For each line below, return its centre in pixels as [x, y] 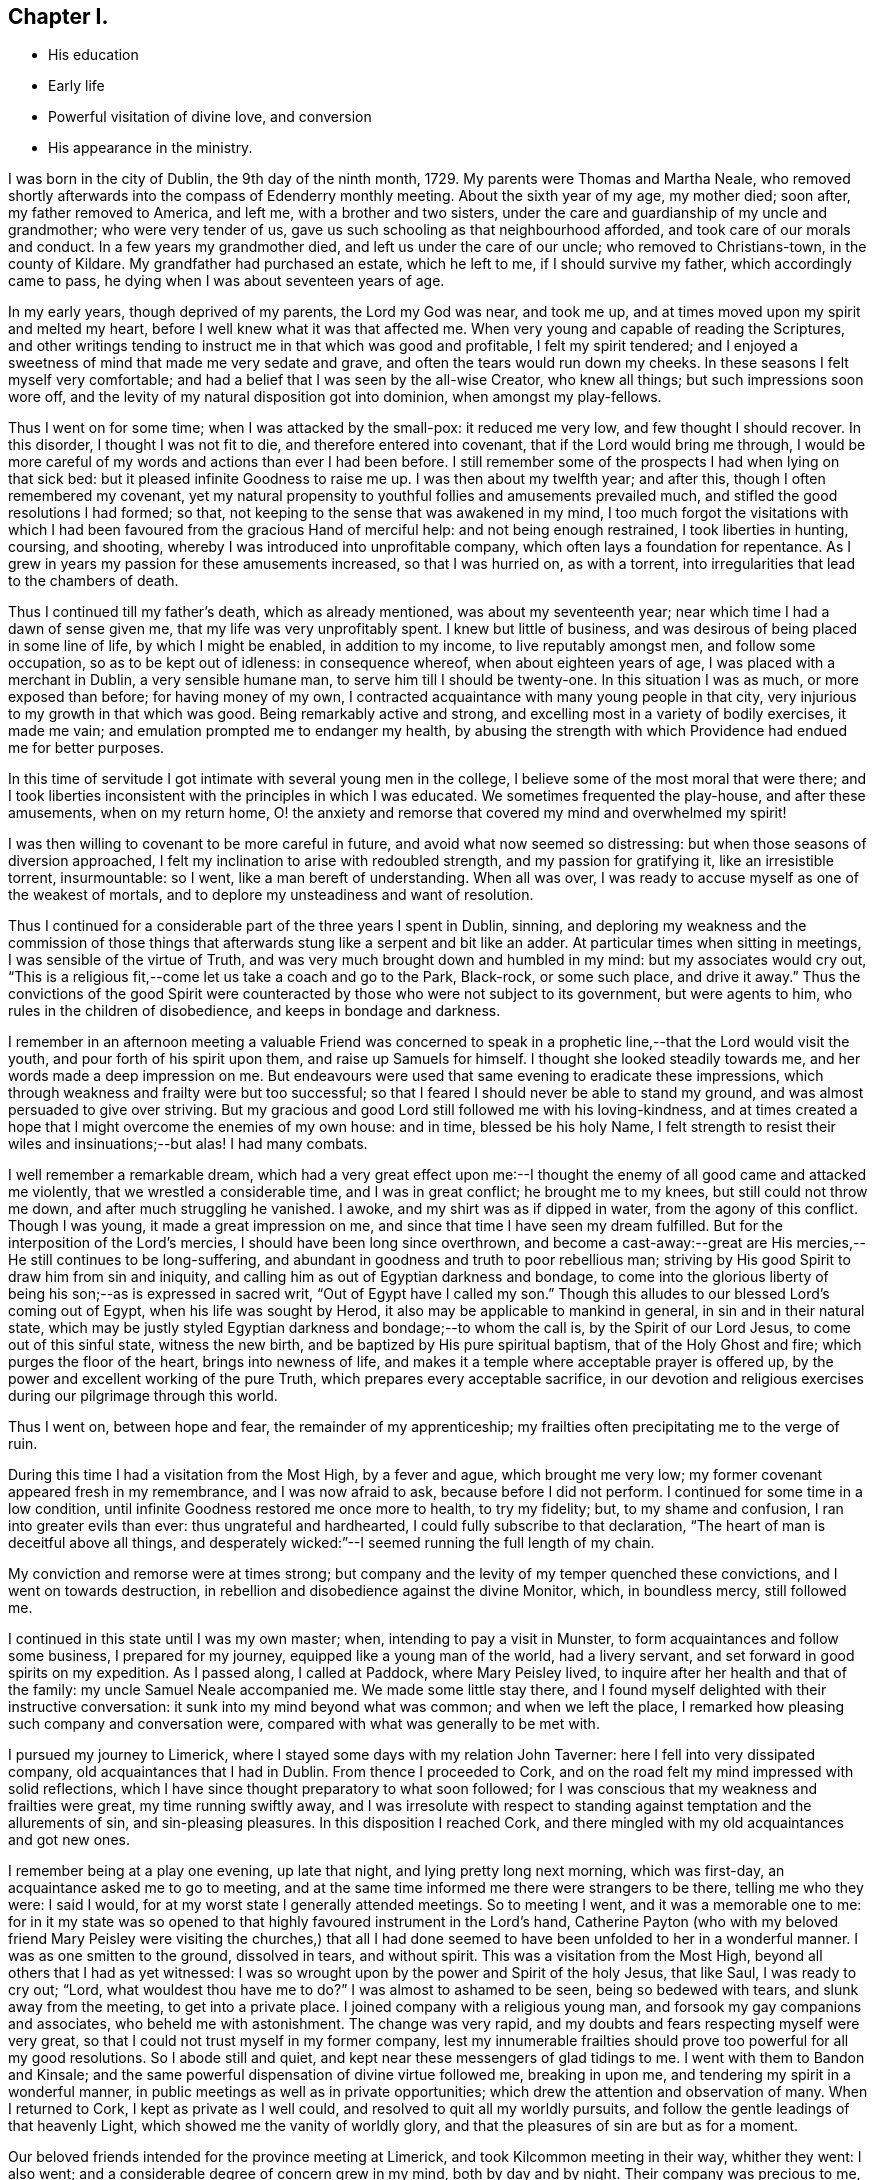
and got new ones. [69, 1840]
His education [93, 55]
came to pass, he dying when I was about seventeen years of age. [226, 281]
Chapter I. [58, 16]
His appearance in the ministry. [150, 148]
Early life [76, 86]
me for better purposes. [86, 748]
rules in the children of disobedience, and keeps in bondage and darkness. [254, 1011]
